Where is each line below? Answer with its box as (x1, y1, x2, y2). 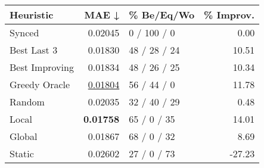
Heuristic (10, 8, 54, 21)
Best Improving (10, 60, 74, 74)
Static (10, 147, 34, 160)
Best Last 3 (10, 43, 58, 57)
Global (10, 129, 38, 143)
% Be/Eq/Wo (129, 8, 195, 21)
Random (10, 95, 45, 108)
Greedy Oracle (10, 77, 70, 91)
